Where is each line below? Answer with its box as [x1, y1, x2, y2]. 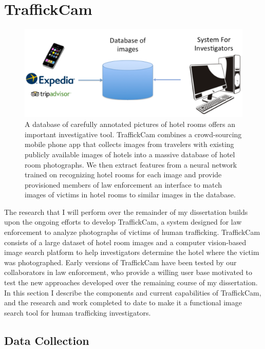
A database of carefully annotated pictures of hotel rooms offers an [25, 119, 235, 130]
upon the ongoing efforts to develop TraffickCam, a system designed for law [4, 216, 242, 227]
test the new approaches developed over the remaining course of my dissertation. [4, 277, 258, 288]
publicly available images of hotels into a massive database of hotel [25, 149, 235, 159]
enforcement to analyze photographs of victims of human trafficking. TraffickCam [4, 227, 260, 237]
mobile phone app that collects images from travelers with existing [25, 139, 234, 150]
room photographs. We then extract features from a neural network [25, 159, 237, 170]
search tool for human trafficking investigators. [4, 307, 151, 318]
